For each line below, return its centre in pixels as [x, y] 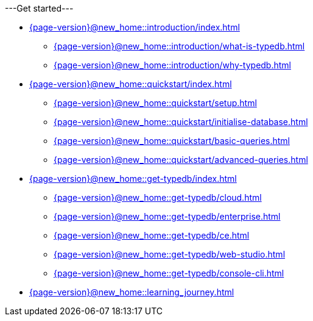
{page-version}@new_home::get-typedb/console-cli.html [169, 273]
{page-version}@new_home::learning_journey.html [132, 292]
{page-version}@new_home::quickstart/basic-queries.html [172, 141]
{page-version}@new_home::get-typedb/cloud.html [158, 197]
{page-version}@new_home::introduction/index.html [135, 27]
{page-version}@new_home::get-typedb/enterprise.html [167, 216]
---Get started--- [39, 8]
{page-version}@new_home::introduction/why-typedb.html [172, 65]
